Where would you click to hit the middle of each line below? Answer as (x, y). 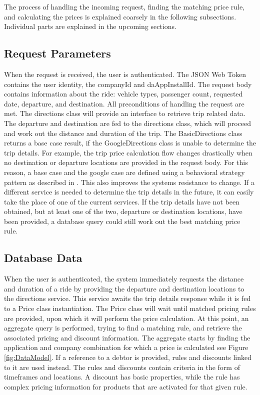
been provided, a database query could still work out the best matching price (122, 221)
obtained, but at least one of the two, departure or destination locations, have (123, 211)
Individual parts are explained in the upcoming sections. (90, 26)
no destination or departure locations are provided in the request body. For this (126, 162)
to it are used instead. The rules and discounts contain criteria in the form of (122, 367)
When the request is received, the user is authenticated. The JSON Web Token (125, 74)
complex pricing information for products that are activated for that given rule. (126, 386)
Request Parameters (57, 53)
